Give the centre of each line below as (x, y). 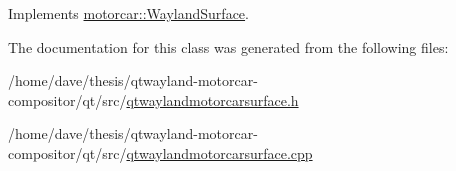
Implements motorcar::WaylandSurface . (128, 13)
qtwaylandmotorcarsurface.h (212, 99)
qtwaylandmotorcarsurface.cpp (219, 152)
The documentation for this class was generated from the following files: (228, 46)
